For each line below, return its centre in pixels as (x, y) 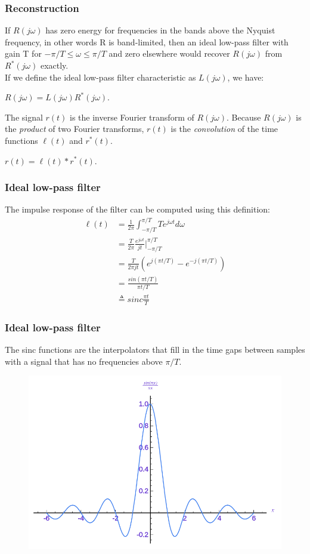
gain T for (23, 53)
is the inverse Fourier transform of (132, 117)
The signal (24, 117)
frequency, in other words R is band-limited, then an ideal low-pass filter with (147, 41)
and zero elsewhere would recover (169, 53)
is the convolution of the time (224, 129)
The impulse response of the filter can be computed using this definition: (137, 209)
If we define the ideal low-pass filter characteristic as (100, 77)
